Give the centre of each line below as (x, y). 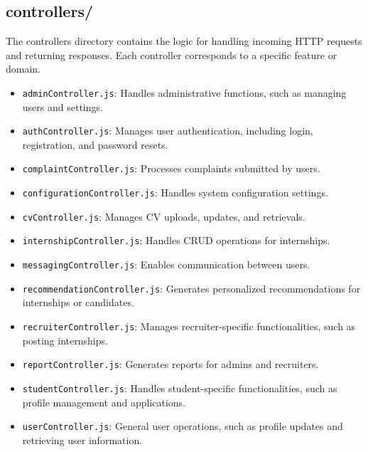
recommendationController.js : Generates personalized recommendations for (191, 288)
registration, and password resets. (95, 144)
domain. (23, 69)
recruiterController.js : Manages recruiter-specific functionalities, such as (189, 326)
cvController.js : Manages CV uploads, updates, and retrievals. (164, 216)
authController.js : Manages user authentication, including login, (168, 131)
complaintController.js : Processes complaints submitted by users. (171, 168)
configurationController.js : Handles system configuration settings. (175, 193)
